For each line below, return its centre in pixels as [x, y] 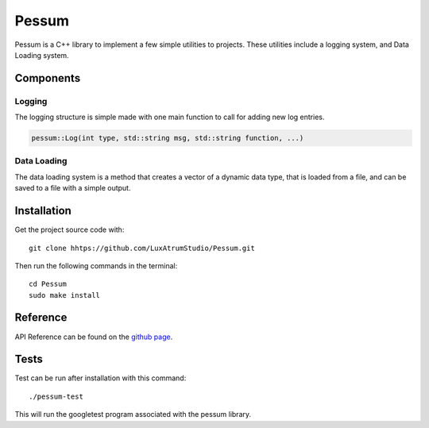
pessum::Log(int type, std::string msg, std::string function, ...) [168, 138]
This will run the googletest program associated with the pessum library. [133, 415]
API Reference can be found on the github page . [94, 337]
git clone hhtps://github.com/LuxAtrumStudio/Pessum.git [142, 248]
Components [48, 78]
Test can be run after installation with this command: [100, 378]
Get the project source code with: [70, 229]
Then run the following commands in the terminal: [96, 265]
